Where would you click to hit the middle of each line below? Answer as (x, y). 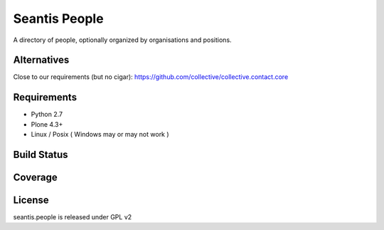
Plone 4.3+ (47, 124)
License (31, 200)
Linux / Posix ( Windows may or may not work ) (100, 135)
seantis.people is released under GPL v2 (73, 217)
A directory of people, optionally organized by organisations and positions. (122, 40)
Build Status (41, 154)
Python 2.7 (47, 115)
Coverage (35, 177)
